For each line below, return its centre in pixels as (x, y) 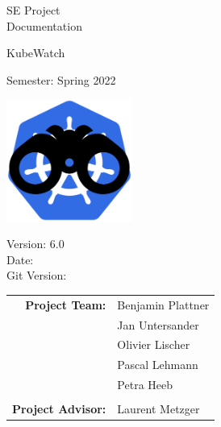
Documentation (44, 25)
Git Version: (37, 275)
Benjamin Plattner (163, 304)
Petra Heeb (145, 385)
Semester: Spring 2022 (61, 79)
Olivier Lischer (154, 344)
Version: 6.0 (35, 244)
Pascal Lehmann (158, 365)
